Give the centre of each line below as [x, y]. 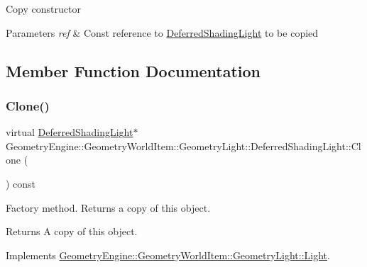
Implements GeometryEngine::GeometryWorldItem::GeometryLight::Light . [168, 255]
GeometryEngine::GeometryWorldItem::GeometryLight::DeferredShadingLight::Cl [183, 146]
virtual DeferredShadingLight [70, 132]
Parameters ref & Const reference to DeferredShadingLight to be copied [162, 32]
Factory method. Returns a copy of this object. [108, 207]
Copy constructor [43, 8]
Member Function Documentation [133, 70]
